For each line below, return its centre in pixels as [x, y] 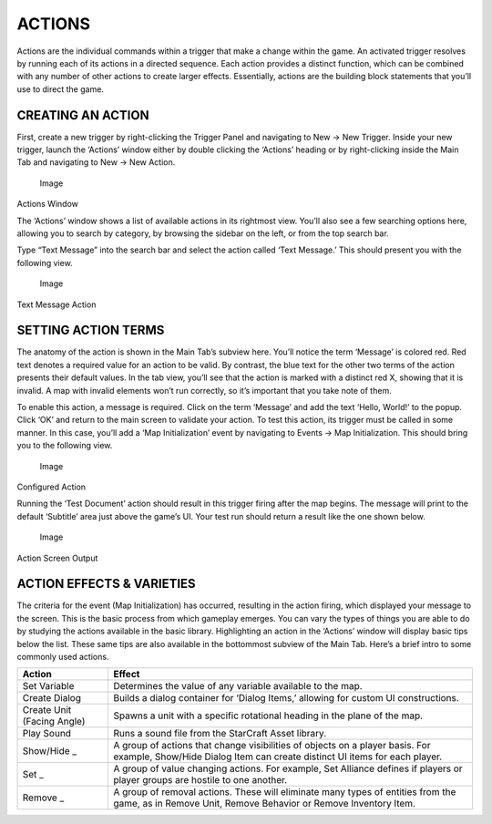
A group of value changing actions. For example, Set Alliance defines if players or [288, 768]
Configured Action [51, 487]
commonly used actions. [63, 656]
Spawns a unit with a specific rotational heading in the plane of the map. [268, 716]
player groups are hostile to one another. [200, 780]
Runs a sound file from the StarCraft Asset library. [220, 734]
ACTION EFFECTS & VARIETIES [106, 584]
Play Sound [47, 734]
